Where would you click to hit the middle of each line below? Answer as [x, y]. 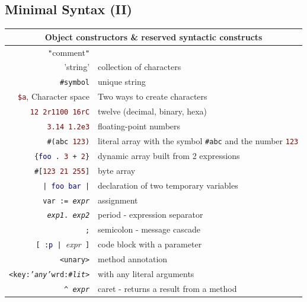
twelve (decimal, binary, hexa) [153, 111]
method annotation [133, 259]
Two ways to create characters [153, 96]
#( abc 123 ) [68, 142]
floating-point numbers [139, 126]
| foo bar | [66, 186]
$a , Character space [54, 96]
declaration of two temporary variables [168, 185]
